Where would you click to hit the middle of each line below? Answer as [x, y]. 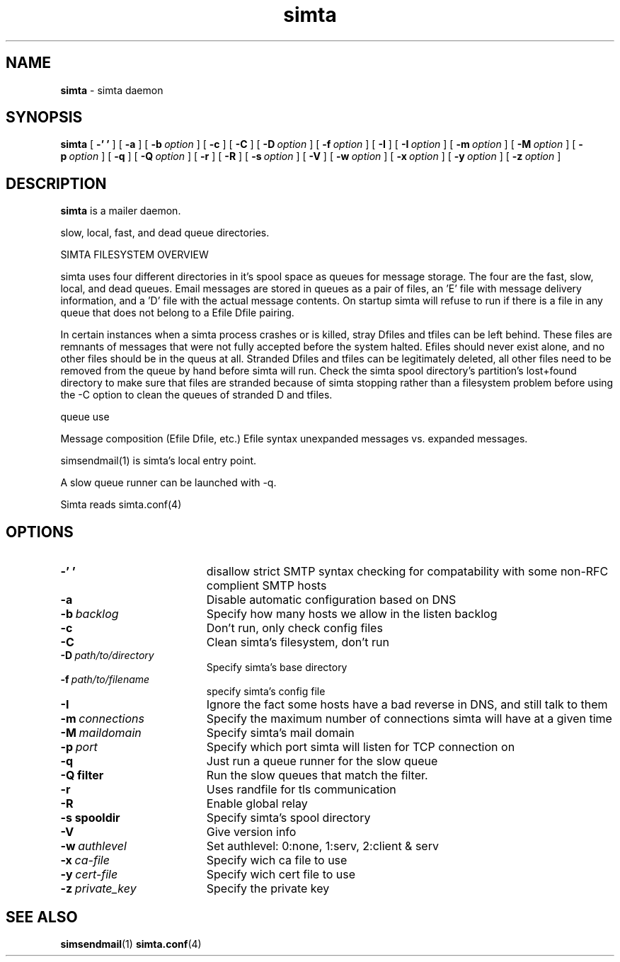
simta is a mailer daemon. [121, 211]
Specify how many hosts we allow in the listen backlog [352, 614]
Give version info [251, 832]
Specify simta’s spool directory [288, 818]
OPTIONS [40, 532]
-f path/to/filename [105, 680]
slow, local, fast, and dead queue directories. [165, 233]
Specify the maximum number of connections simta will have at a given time [409, 719]
